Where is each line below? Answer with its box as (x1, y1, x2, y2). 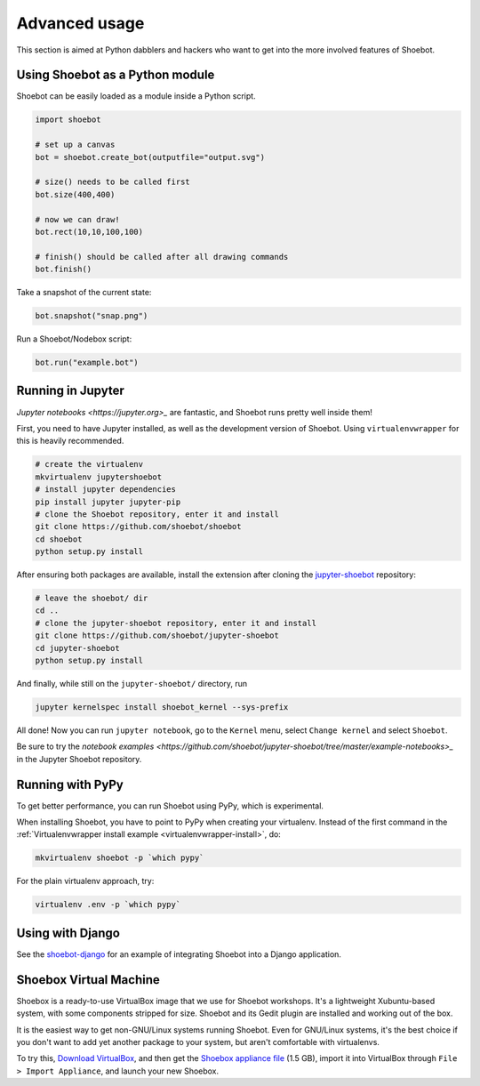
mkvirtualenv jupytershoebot (35, 471, 163, 482)
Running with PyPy (16, 776, 124, 792)
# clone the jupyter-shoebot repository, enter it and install (35, 618, 317, 628)
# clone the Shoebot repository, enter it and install (35, 509, 279, 519)
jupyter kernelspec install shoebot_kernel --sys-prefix (35, 702, 289, 712)
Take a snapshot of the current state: (16, 287, 152, 298)
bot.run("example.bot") (35, 358, 140, 368)
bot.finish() (35, 264, 92, 275)
